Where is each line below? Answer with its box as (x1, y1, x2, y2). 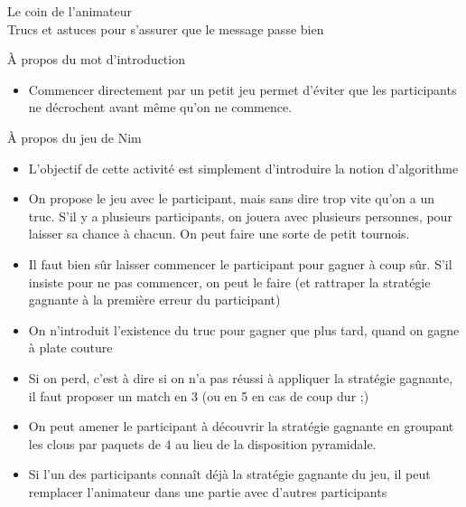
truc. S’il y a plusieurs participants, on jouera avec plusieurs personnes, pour (28, 206, 452, 225)
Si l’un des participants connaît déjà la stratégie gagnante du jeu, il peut (28, 465, 431, 484)
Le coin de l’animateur (7, 2, 132, 20)
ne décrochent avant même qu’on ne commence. (28, 98, 293, 117)
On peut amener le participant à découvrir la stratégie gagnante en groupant (28, 417, 454, 436)
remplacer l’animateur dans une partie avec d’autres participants (28, 482, 387, 501)
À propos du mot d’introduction (7, 50, 185, 69)
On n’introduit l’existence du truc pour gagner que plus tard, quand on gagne (28, 320, 460, 339)
